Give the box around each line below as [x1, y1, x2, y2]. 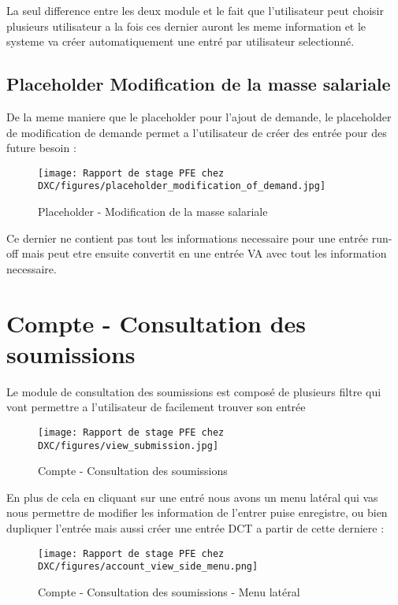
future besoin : [6, 139, 76, 156]
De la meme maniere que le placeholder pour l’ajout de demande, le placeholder [6, 108, 392, 124]
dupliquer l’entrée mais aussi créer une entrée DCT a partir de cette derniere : [6, 520, 385, 536]
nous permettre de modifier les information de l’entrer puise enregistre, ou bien [6, 504, 388, 521]
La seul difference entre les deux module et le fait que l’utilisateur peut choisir [6, 2, 384, 18]
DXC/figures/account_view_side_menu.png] [38, 561, 259, 573]
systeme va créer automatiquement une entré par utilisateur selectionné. [6, 33, 355, 50]
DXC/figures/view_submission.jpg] [38, 440, 219, 451]
